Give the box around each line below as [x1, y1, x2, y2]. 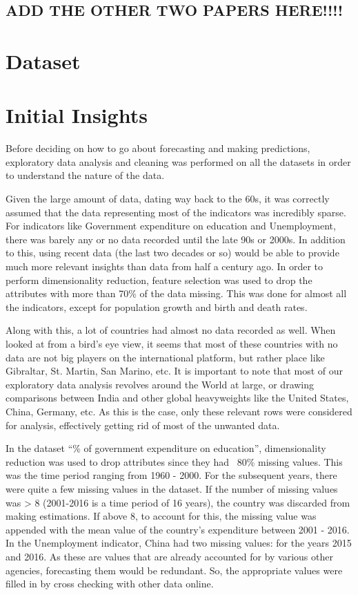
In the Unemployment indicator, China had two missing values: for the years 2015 [6, 536, 352, 550]
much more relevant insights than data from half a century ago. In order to [6, 259, 324, 274]
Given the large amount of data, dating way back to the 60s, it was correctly [6, 191, 330, 206]
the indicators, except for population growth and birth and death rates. [6, 299, 308, 314]
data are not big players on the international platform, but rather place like [6, 350, 325, 364]
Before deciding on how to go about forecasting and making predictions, [6, 141, 310, 155]
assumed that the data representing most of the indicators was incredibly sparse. [6, 205, 346, 219]
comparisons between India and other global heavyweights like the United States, [6, 390, 349, 405]
